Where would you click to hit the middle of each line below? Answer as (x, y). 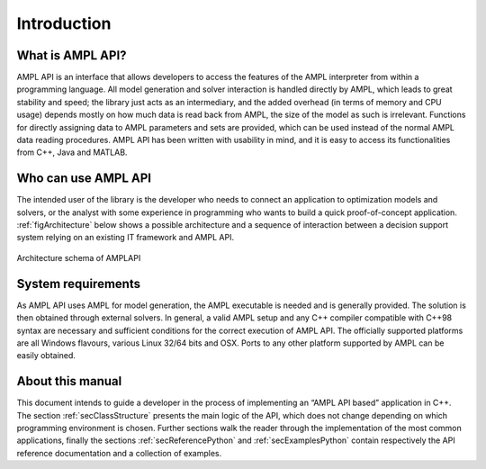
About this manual (69, 381)
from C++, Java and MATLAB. (72, 152)
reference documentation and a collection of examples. (119, 453)
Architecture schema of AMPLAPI (79, 257)
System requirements (79, 284)
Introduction (64, 23)
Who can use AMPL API (84, 179)
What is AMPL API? (72, 55)
